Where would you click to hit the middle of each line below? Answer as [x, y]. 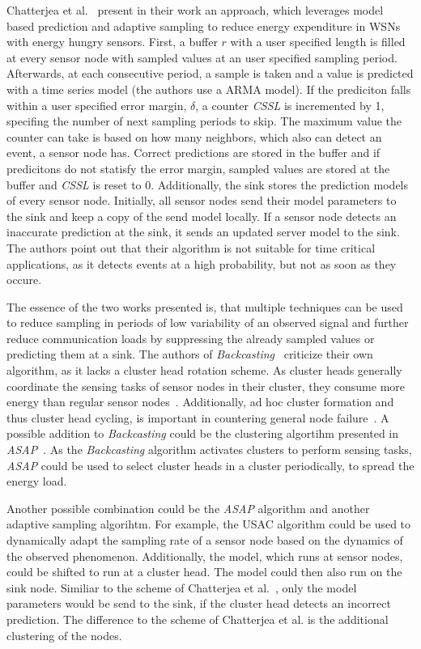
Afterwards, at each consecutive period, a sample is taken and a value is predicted [210, 73]
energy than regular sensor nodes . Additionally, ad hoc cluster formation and [200, 402]
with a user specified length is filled [318, 42]
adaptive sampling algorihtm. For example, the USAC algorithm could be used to [209, 524]
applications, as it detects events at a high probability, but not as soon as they [202, 263]
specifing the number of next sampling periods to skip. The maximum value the [204, 121]
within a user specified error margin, [97, 105]
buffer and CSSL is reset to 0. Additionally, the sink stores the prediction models [208, 184]
